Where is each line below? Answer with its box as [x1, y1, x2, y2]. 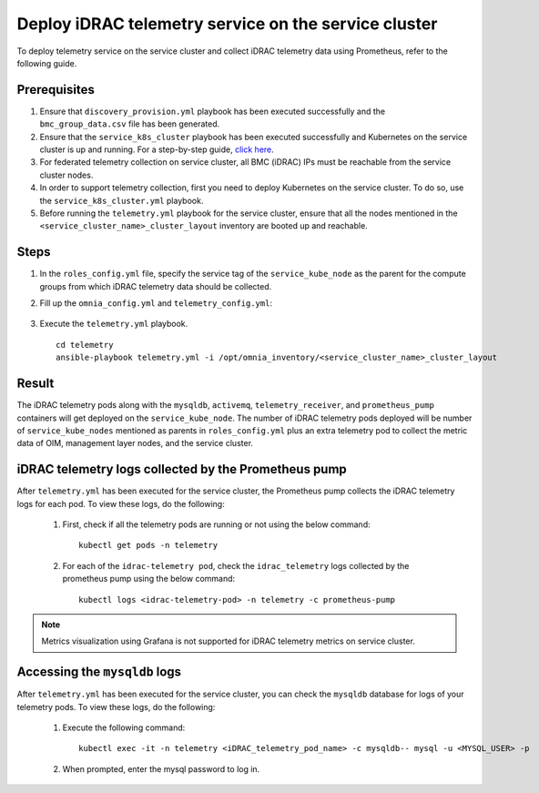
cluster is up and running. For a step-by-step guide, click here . [39, 144, 275, 155]
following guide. [16, 57, 77, 68]
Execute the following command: [62, 722, 186, 733]
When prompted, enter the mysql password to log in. [62, 763, 260, 774]
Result [16, 376, 55, 391]
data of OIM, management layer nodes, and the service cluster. [16, 438, 254, 449]
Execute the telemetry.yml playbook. [39, 319, 188, 330]
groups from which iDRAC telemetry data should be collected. [39, 280, 272, 291]
